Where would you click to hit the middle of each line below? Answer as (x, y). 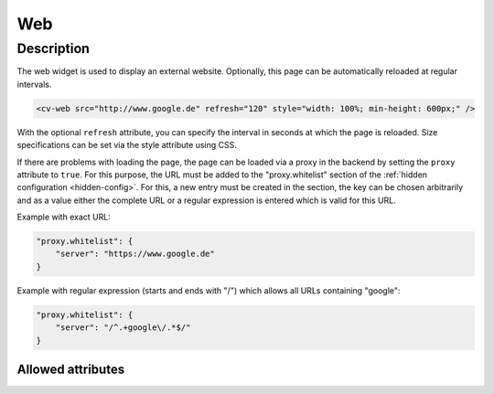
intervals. (34, 84)
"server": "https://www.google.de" (135, 254)
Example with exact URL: (64, 217)
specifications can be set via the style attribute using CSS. (127, 145)
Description (54, 48)
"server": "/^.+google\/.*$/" (123, 328)
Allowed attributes (71, 370)
